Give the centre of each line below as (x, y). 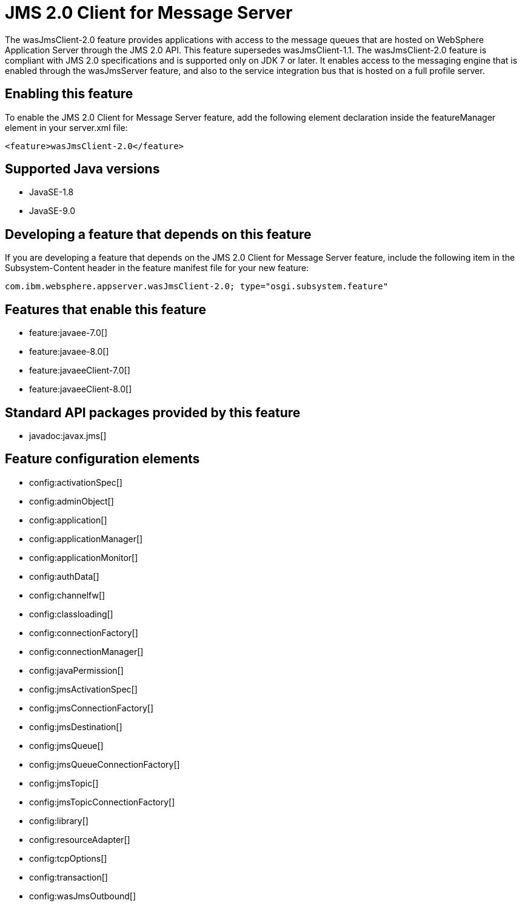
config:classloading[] (71, 614)
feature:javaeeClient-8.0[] (81, 389)
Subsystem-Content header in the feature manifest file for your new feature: (157, 268)
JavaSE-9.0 (52, 211)
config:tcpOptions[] (68, 858)
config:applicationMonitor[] (84, 557)
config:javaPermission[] (76, 670)
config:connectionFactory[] (84, 633)
